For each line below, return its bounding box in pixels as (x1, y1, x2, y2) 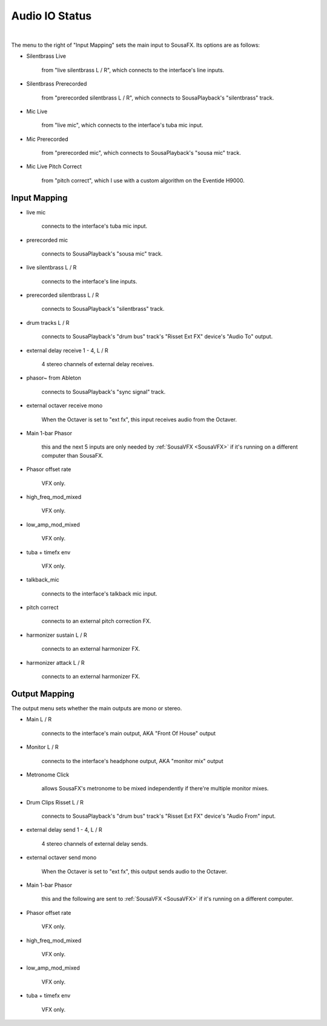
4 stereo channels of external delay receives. (41, 361, 154, 368)
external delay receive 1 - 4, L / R (26, 347, 108, 354)
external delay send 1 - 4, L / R (26, 826, 102, 834)
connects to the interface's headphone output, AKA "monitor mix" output (41, 757, 223, 764)
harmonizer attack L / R (26, 659, 85, 666)
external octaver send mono (26, 854, 97, 861)
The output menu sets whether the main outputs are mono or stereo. (11, 704, 182, 712)
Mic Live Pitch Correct (26, 163, 82, 170)
